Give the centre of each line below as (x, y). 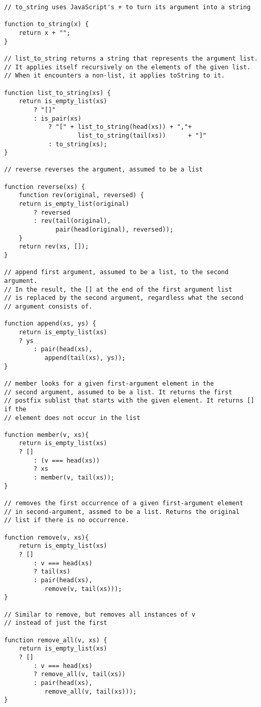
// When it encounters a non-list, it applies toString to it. (115, 76)
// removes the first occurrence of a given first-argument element (124, 503)
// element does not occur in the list (72, 418)
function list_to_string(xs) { (58, 93)
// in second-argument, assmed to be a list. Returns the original (122, 512)
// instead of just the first (56, 623)
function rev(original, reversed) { (81, 195)
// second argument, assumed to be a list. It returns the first (118, 392)
